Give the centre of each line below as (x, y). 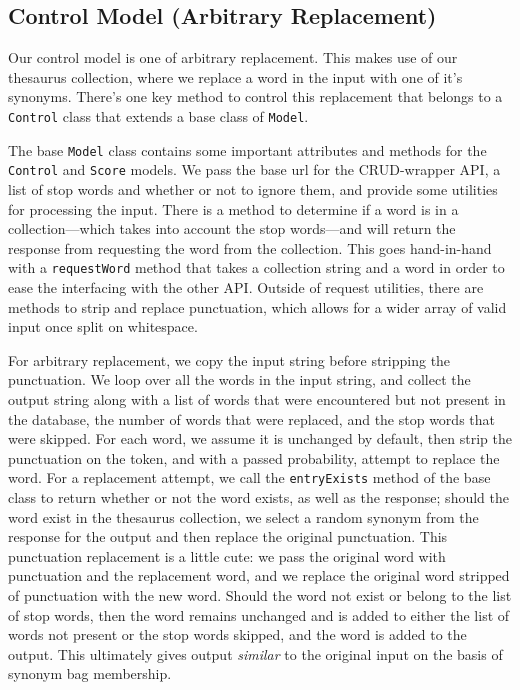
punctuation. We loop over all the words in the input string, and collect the (239, 379)
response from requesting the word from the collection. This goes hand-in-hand (250, 247)
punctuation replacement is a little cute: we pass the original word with (227, 555)
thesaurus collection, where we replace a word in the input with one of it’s (235, 76)
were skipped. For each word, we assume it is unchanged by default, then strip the (260, 438)
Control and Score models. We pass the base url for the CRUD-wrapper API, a (254, 169)
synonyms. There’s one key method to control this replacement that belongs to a (255, 96)
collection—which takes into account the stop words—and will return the (232, 228)
